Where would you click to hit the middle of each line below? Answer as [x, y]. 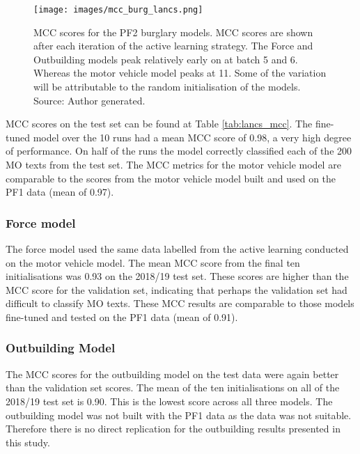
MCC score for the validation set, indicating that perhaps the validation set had [177, 289]
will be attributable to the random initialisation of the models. [167, 87]
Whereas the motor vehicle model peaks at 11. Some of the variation [180, 73]
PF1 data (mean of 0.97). [60, 192]
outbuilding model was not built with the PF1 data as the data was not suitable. [179, 415]
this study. [28, 442]
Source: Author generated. [89, 100]
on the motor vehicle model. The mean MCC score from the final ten [153, 262]
